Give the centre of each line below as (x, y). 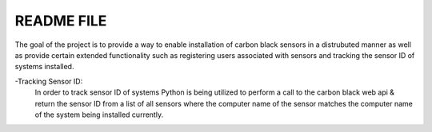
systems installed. (44, 67)
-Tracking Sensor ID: (49, 81)
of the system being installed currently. (99, 115)
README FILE (61, 21)
